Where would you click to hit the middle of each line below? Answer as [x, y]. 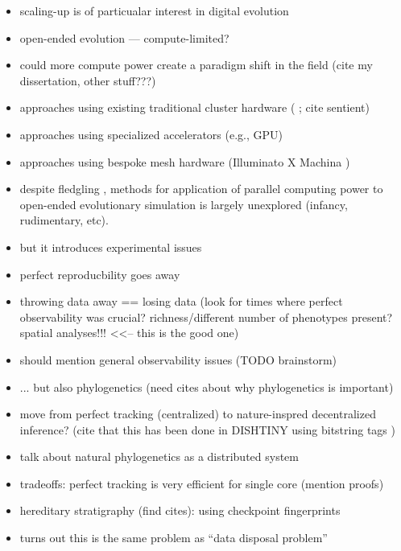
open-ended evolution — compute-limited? [124, 37]
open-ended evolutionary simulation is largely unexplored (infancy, [184, 204]
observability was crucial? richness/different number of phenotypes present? [206, 317]
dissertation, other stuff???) [88, 80]
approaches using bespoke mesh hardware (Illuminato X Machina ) [185, 161]
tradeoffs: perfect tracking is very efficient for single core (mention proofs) [202, 483]
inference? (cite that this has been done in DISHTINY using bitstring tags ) [207, 429]
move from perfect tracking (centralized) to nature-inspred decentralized [198, 414]
